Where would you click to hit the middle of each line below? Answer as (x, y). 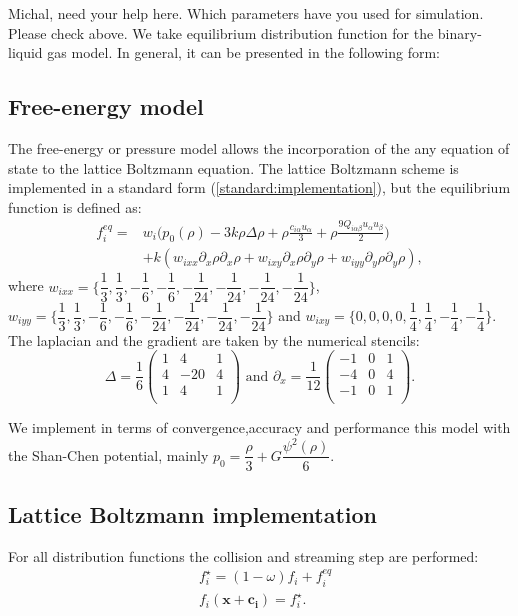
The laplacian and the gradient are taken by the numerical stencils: (214, 339)
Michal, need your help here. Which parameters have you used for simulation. (246, 13)
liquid (25, 52)
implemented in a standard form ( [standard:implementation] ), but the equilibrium (259, 187)
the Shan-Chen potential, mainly (108, 454)
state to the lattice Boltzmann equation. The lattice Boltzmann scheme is (233, 167)
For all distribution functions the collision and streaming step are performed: (243, 555)
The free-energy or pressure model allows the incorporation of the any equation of (259, 147)
